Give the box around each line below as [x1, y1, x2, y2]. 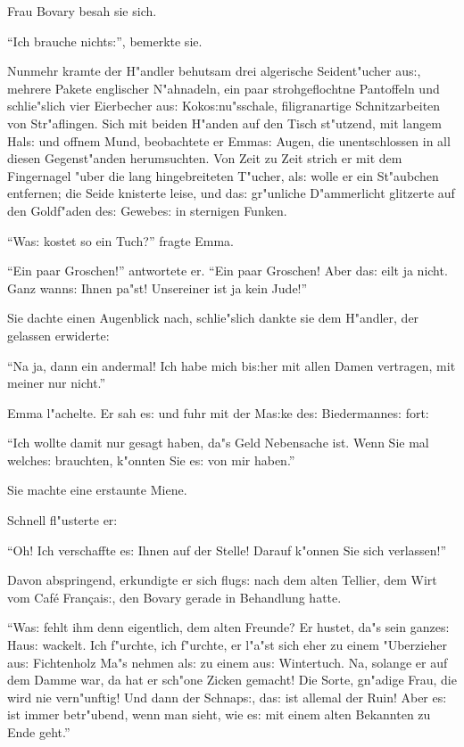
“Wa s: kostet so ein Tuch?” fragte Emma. [7, 231, 235, 250]
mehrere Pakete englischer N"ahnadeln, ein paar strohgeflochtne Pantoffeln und [7, 78, 440, 97]
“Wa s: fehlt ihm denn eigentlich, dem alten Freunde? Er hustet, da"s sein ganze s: [7, 618, 450, 636]
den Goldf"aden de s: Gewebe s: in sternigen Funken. [7, 201, 287, 219]
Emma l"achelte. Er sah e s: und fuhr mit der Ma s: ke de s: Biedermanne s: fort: [7, 403, 429, 422]
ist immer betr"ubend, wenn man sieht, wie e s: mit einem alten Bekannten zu [7, 705, 431, 724]
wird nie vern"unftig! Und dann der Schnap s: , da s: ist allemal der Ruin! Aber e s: [7, 687, 447, 706]
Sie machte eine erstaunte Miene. [7, 480, 187, 499]
